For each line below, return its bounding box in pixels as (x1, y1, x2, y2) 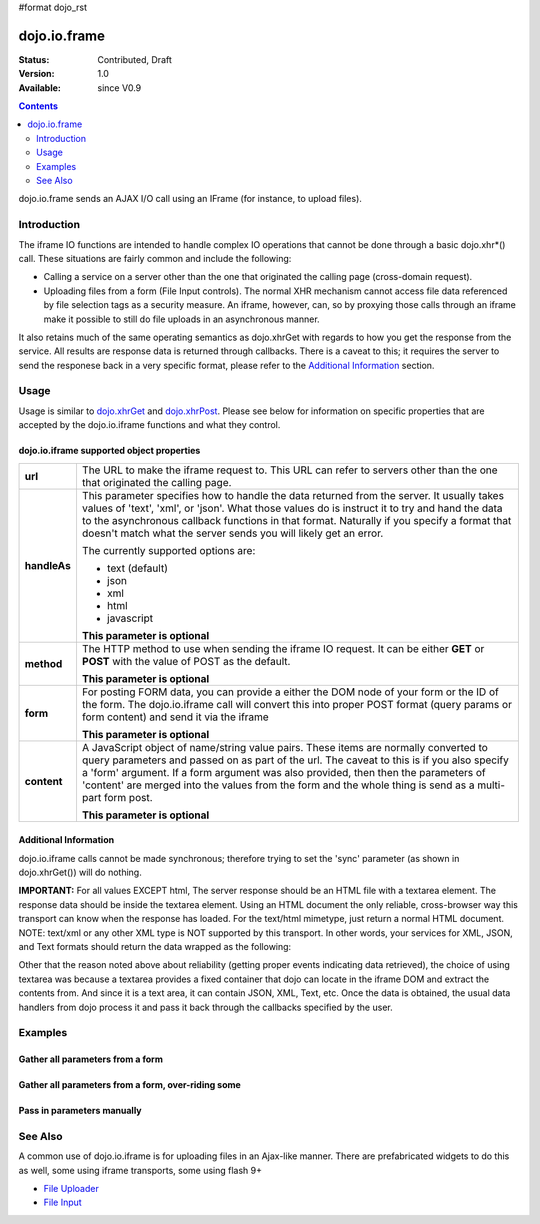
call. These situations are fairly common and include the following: (18, 252, 292, 264)
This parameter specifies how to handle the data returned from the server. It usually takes (81, 488, 505, 502)
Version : (18, 68, 55, 80)
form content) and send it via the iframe (81, 710, 269, 724)
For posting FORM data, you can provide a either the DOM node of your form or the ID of (81, 685, 499, 699)
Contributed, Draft (97, 53, 172, 65)
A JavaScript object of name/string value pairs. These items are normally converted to (81, 740, 489, 754)
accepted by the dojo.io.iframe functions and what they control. (18, 419, 281, 431)
